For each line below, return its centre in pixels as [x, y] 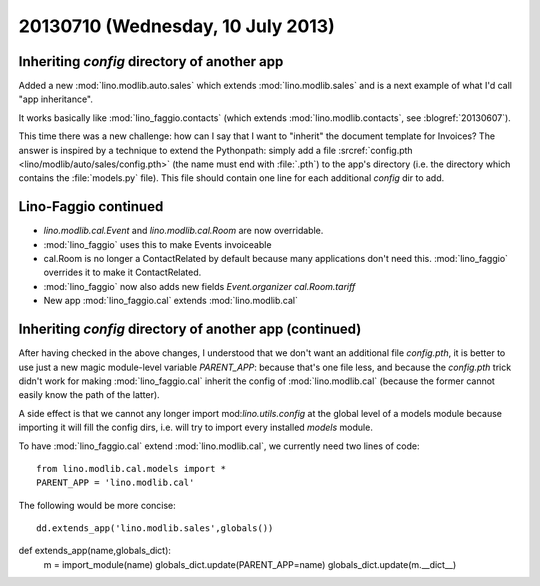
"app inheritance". [56, 99]
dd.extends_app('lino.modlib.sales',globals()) [155, 528]
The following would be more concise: [97, 505]
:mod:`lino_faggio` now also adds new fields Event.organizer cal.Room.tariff [199, 286]
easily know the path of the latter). [89, 395]
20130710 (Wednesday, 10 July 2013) [176, 26]
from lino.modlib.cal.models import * [131, 468]
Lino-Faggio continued [91, 206]
